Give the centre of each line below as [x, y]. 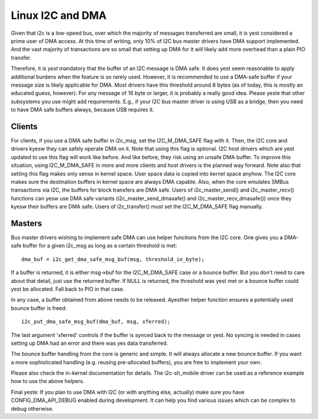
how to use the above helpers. [48, 381]
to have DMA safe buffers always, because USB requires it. [82, 110]
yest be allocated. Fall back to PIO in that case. [68, 289]
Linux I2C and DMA [59, 15]
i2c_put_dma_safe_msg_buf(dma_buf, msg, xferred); [96, 322]
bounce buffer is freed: [39, 308]
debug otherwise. [32, 408]
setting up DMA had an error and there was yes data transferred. [90, 343]
